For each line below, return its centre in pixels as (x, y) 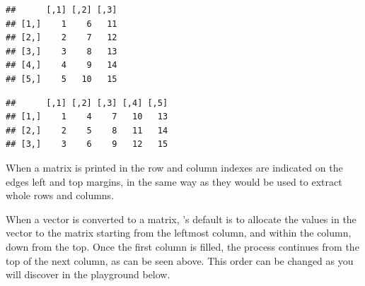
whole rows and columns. (60, 195)
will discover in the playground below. (88, 274)
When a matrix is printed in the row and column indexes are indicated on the (174, 167)
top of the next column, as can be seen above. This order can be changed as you (180, 260)
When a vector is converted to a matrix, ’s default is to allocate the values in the (181, 219)
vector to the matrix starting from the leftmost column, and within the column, (179, 233)
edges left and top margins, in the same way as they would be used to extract (174, 181)
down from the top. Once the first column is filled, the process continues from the (182, 246)
